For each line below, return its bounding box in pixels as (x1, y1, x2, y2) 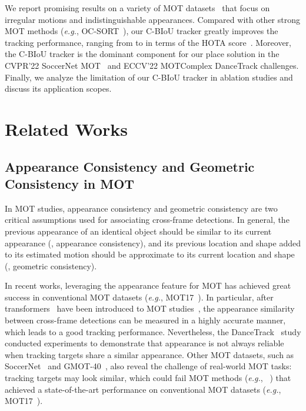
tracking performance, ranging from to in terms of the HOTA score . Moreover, (5, 36, 292, 48)
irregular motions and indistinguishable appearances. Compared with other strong (5, 13, 300, 25)
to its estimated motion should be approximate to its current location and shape (5, 248, 295, 260)
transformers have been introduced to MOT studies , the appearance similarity (5, 302, 295, 315)
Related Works (5, 116, 128, 141)
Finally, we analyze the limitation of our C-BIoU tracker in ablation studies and (5, 71, 293, 83)
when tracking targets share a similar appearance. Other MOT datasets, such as (5, 348, 294, 360)
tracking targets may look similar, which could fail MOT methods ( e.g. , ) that (5, 372, 291, 384)
